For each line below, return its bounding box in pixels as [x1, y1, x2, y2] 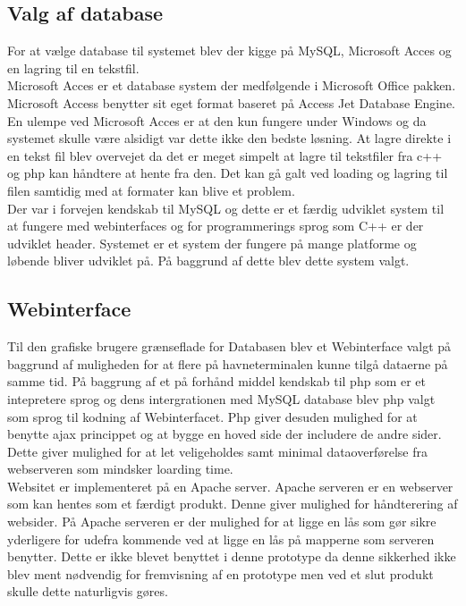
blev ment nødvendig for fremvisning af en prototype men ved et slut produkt [7, 564, 434, 583]
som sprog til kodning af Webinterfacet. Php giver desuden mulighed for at [7, 407, 418, 425]
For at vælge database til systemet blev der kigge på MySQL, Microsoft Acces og [7, 41, 452, 60]
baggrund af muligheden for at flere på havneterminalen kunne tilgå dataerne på [7, 354, 448, 373]
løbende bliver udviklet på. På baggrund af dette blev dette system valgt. [7, 251, 410, 270]
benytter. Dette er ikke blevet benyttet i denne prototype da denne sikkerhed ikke [7, 547, 456, 566]
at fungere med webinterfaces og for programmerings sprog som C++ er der [7, 216, 424, 235]
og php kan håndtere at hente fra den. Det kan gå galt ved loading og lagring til [7, 164, 448, 182]
